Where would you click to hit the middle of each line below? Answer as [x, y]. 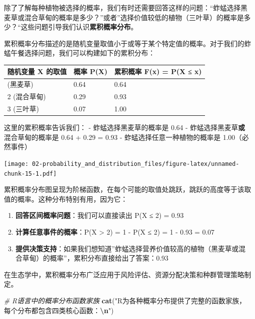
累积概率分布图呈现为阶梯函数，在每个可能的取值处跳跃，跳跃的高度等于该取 [127, 189]
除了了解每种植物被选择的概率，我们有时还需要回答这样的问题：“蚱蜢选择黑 [126, 7]
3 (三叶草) [23, 108]
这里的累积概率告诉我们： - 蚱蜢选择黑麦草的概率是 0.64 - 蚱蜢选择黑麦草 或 [125, 127]
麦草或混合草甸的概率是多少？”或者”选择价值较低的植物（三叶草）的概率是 [124, 17]
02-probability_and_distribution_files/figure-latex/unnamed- [136, 164]
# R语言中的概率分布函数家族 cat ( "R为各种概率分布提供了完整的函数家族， [125, 300]
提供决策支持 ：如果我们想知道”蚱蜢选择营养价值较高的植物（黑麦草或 [127, 248]
